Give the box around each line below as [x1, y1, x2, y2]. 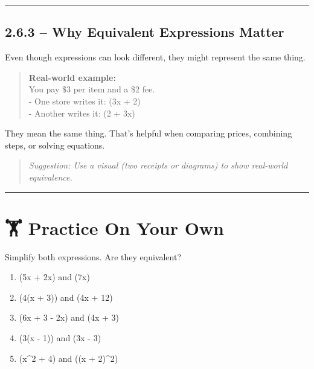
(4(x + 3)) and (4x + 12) [19, 290, 113, 303]
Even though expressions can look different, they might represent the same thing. [5, 51, 306, 63]
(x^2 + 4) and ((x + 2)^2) [19, 351, 118, 364]
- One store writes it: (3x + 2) [28, 94, 141, 107]
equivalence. [28, 170, 72, 183]
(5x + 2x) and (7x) [19, 271, 90, 283]
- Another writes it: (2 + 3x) [28, 106, 135, 119]
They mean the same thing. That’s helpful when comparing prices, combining [5, 127, 292, 140]
